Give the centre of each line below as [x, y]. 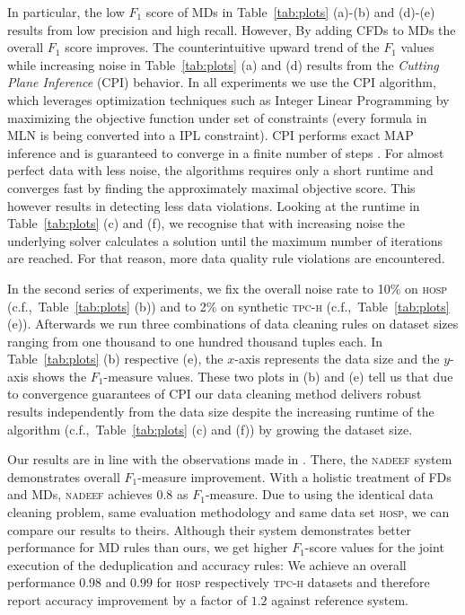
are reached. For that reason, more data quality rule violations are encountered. [226, 258]
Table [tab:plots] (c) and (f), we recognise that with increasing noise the [206, 223]
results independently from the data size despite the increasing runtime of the [221, 412]
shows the [60, 376]
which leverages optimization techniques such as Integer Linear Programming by [228, 99]
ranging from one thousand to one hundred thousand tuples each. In [195, 341]
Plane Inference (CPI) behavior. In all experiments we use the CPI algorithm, [222, 82]
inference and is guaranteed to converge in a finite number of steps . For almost [226, 152]
